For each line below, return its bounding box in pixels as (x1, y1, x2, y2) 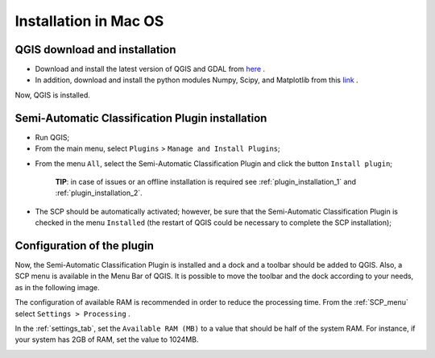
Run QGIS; (35, 132, 70, 142)
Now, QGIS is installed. (14, 89, 90, 100)
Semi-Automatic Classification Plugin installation (14, 111, 267, 125)
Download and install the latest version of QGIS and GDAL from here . (35, 65, 266, 74)
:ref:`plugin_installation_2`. (55, 188, 143, 198)
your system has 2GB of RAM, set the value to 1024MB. (14, 335, 199, 344)
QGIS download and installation (14, 43, 176, 56)
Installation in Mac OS (14, 12, 164, 30)
